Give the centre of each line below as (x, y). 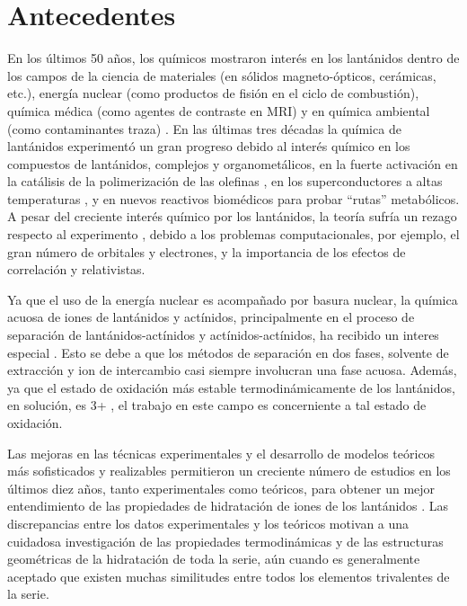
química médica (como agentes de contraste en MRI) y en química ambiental (219, 110)
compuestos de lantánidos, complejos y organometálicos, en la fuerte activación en (233, 163)
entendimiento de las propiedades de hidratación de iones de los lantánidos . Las (228, 506)
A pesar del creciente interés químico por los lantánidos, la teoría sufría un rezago (232, 216)
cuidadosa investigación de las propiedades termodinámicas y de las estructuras (225, 541)
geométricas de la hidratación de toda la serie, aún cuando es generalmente (214, 559)
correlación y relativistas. (76, 269)
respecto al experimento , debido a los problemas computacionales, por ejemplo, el (233, 234)
